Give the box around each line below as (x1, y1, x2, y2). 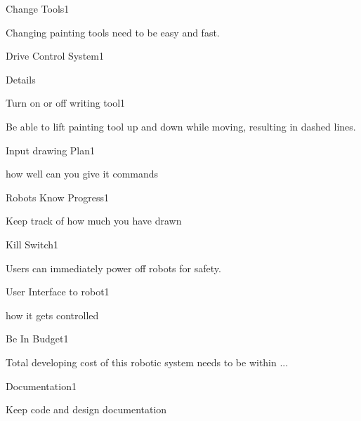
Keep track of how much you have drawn (6, 213, 182, 228)
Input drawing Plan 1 (6, 142, 96, 157)
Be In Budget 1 (6, 331, 69, 346)
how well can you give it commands (6, 166, 159, 181)
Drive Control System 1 (6, 48, 104, 63)
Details (6, 72, 36, 86)
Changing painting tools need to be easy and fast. (6, 25, 220, 39)
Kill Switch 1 (6, 236, 59, 251)
